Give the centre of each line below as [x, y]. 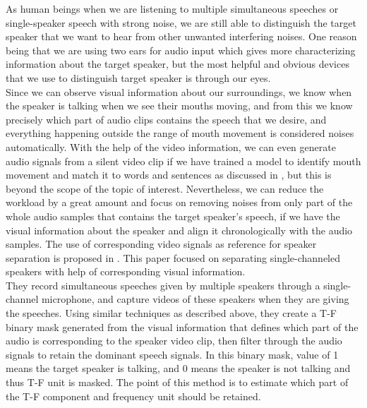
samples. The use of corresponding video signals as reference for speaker [161, 244]
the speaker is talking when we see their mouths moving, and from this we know [179, 106]
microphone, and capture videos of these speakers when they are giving [195, 299]
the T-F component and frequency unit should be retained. [133, 396]
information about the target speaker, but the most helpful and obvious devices [178, 64]
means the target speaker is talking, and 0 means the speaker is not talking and [178, 368]
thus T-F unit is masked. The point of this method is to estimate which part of [177, 382]
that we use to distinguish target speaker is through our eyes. [138, 77]
